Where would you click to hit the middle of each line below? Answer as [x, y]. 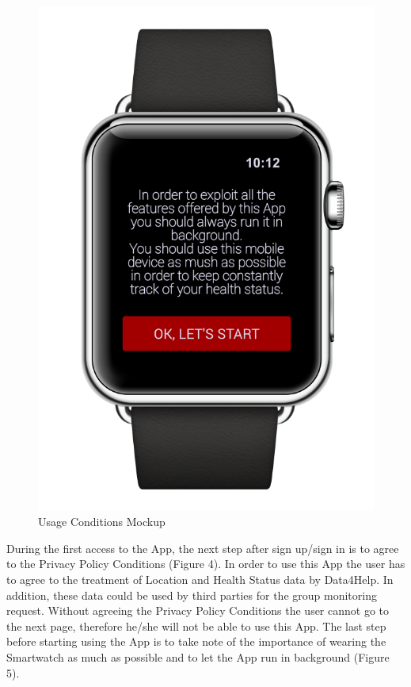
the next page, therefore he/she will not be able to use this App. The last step [196, 626]
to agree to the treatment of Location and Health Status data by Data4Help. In [200, 580]
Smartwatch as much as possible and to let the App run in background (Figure [198, 656]
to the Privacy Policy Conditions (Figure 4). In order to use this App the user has [206, 564]
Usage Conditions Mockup [102, 522]
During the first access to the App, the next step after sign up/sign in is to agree [203, 548]
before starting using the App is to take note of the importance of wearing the [196, 641]
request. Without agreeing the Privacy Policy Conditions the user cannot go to [198, 610]
